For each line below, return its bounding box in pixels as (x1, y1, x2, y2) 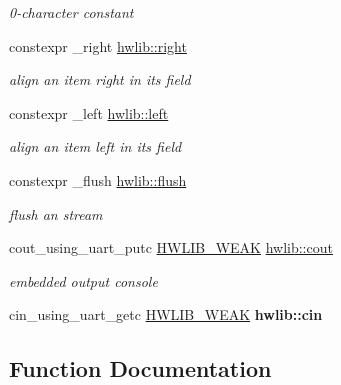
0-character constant (9, 2, 134, 22)
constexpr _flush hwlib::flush (9, 169, 187, 190)
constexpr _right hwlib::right (9, 35, 187, 56)
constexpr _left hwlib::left (9, 102, 169, 123)
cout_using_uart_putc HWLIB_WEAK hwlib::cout (9, 237, 333, 258)
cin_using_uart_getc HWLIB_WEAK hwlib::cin (9, 304, 323, 325)
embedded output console (9, 270, 158, 291)
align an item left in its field (9, 136, 182, 157)
